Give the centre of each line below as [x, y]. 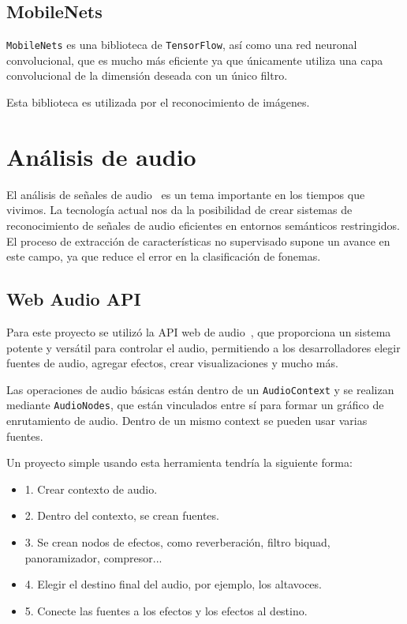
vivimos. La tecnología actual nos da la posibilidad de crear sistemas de [179, 210]
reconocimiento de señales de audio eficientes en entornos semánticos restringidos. [203, 225]
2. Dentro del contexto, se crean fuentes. [122, 515]
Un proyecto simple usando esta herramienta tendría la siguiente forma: [179, 462]
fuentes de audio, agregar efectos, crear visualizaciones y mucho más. [172, 363]
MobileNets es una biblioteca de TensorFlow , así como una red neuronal [182, 45]
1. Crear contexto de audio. [91, 489]
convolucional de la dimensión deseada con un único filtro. [147, 75]
